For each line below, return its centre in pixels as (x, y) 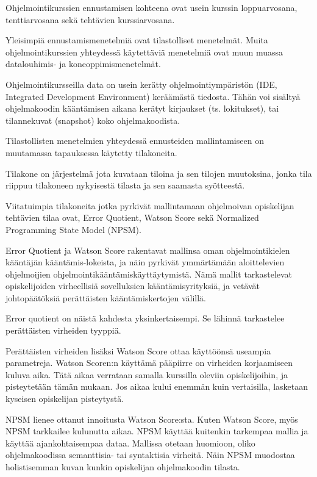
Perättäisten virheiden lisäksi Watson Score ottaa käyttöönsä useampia (138, 350)
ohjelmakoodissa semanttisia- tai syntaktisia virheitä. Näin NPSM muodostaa (150, 455)
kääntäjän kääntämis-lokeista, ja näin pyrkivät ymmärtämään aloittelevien (145, 262)
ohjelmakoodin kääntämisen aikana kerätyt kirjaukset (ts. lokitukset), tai (142, 108)
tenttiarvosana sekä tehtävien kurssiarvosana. (90, 19)
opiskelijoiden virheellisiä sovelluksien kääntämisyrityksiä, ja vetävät (133, 286)
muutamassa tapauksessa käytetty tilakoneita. (91, 152)
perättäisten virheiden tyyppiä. (63, 330)
